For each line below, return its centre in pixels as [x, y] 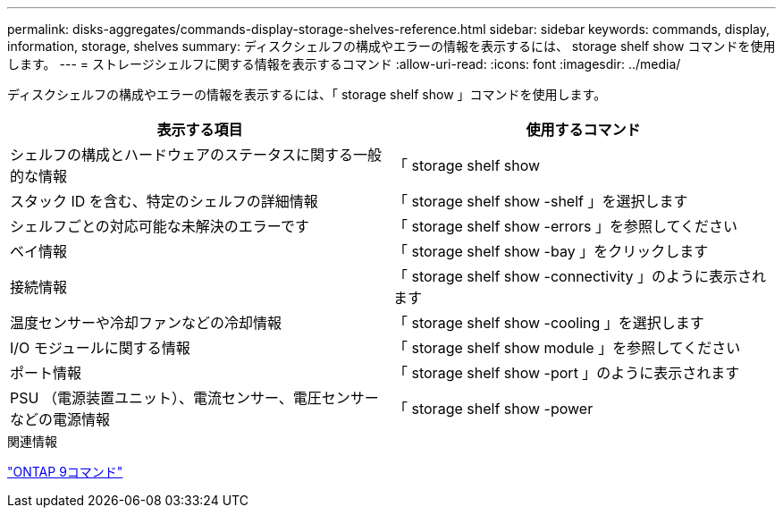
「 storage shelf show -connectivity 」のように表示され [580, 276]
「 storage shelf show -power [493, 409]
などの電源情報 [60, 419]
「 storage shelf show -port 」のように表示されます [567, 373]
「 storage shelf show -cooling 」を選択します [549, 323]
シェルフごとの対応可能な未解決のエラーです [160, 226]
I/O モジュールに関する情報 [100, 348]
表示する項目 [200, 130]
